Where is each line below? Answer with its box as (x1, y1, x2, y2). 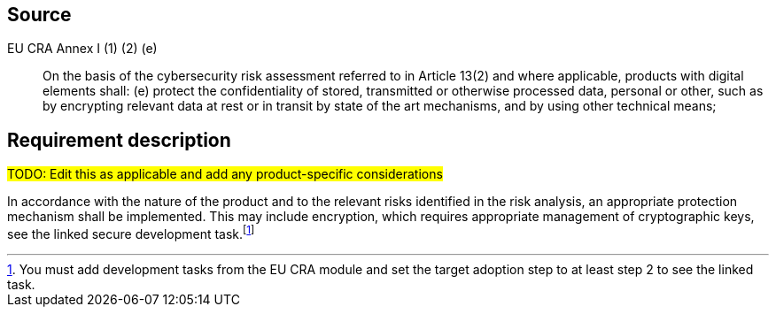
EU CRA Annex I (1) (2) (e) (7, 41, 158, 57)
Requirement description (7, 128, 231, 151)
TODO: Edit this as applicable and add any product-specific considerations (7, 166, 443, 182)
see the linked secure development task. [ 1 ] (7, 224, 255, 241)
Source (7, 4, 72, 26)
